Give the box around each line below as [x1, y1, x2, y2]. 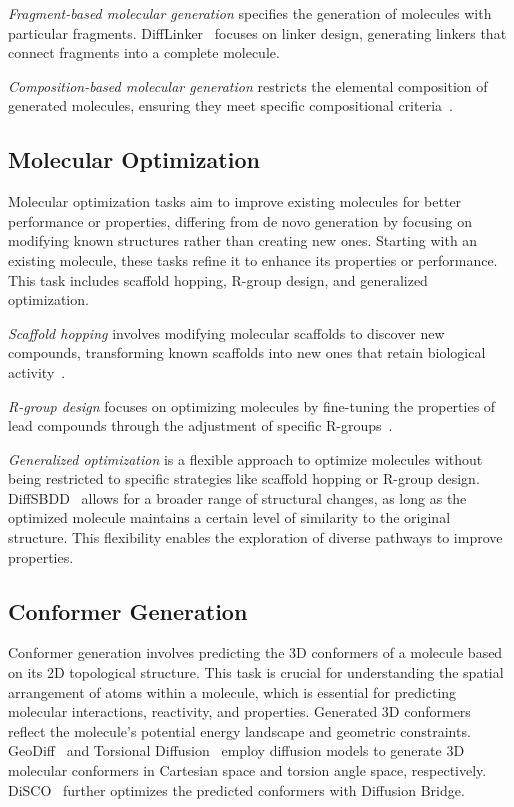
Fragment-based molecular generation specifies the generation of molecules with [8, 3, 492, 23]
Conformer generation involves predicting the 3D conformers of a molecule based [8, 642, 503, 663]
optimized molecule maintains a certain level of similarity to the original [8, 507, 451, 528]
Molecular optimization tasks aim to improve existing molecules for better [8, 191, 462, 212]
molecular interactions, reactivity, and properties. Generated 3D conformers [8, 701, 471, 722]
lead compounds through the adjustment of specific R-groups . [8, 415, 393, 436]
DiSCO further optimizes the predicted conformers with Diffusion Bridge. [8, 779, 465, 800]
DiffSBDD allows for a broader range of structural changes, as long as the [8, 487, 467, 508]
